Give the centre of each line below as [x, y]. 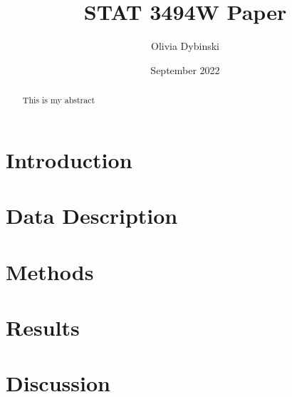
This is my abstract [59, 100]
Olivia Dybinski [185, 46]
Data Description [92, 216]
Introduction [69, 159]
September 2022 [185, 69]
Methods [50, 271]
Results [43, 327]
